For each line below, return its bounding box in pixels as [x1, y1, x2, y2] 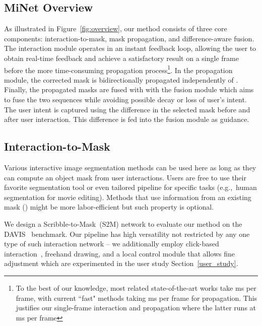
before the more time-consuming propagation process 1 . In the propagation [4, 63, 233, 75]
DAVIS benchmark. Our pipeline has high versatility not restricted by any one [4, 228, 250, 239]
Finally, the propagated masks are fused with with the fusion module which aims [4, 84, 254, 95]
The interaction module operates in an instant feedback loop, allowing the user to [4, 43, 256, 53]
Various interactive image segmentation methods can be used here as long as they [4, 162, 256, 172]
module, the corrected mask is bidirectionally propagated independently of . [4, 74, 238, 85]
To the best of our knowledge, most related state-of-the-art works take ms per [16, 282, 256, 293]
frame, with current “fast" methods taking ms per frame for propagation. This [16, 292, 257, 303]
